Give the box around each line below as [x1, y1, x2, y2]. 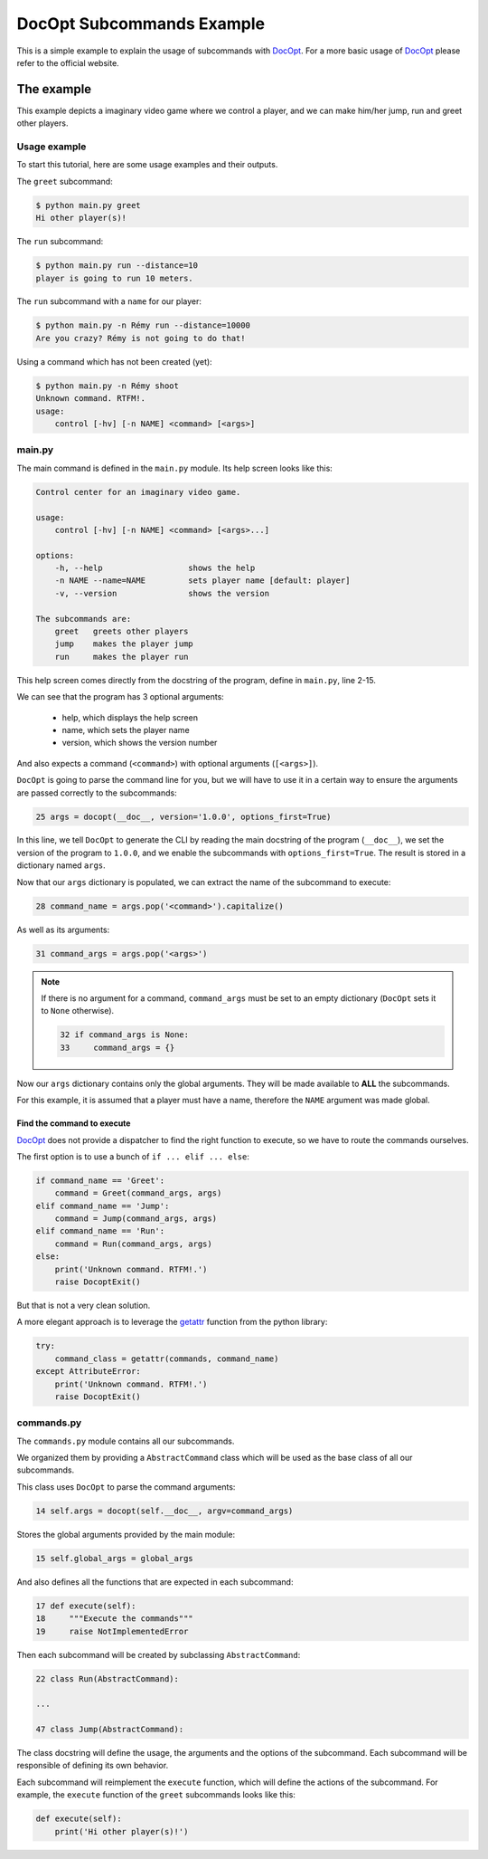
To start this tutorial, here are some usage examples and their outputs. [16, 159, 278, 170]
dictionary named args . [16, 860, 106, 871]
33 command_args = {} [60, 1042, 175, 1053]
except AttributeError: [35, 1367, 142, 1377]
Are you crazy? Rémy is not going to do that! [35, 333, 246, 343]
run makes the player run [54, 652, 189, 662]
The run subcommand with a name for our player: [16, 296, 202, 307]
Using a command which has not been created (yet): [16, 356, 212, 367]
